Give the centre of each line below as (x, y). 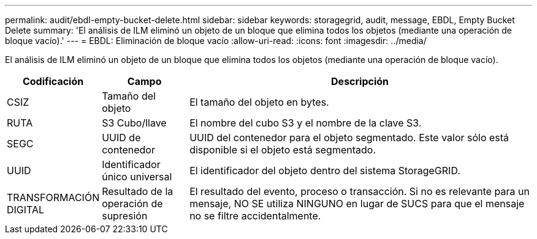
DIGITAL (26, 210)
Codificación (53, 81)
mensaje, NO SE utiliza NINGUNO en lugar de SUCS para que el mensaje (357, 204)
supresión (125, 216)
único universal (137, 177)
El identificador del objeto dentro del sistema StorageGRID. (325, 171)
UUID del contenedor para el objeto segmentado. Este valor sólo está (349, 138)
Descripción (360, 81)
